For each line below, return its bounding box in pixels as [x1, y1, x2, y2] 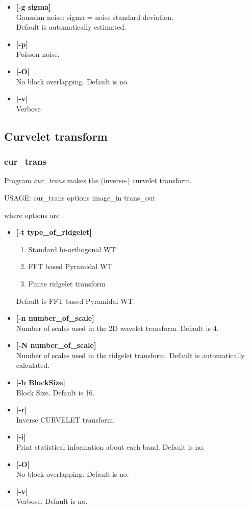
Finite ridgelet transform [28, 278, 106, 289]
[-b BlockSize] [16, 377, 65, 388]
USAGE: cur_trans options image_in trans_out [4, 192, 156, 203]
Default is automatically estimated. [16, 21, 127, 32]
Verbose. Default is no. [16, 496, 88, 506]
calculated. [16, 360, 50, 370]
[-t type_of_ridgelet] [16, 227, 92, 237]
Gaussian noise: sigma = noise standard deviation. [16, 11, 174, 22]
